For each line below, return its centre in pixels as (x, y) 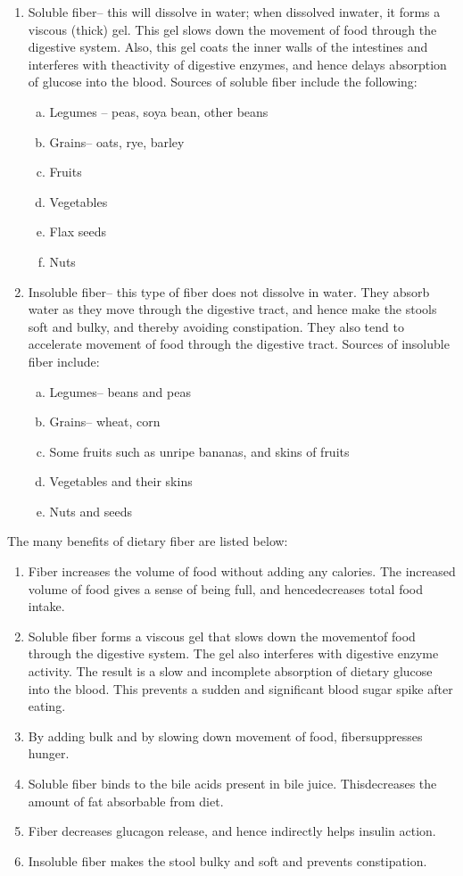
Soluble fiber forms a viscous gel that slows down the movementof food (222, 636)
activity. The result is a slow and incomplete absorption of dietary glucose (230, 671)
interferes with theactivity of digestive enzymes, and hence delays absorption (237, 64)
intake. (46, 606)
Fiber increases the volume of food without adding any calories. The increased (242, 571)
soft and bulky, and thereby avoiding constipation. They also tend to (216, 326)
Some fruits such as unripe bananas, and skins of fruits (199, 451)
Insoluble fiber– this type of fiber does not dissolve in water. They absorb (229, 291)
